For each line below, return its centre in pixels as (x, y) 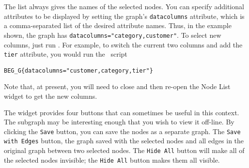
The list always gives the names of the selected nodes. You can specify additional (124, 6)
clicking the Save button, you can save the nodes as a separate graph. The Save (122, 131)
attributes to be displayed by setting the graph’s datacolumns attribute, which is (124, 16)
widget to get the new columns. (51, 96)
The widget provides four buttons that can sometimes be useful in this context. (122, 112)
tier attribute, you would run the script (66, 54)
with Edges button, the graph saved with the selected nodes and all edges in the (124, 141)
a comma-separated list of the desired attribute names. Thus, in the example (118, 25)
